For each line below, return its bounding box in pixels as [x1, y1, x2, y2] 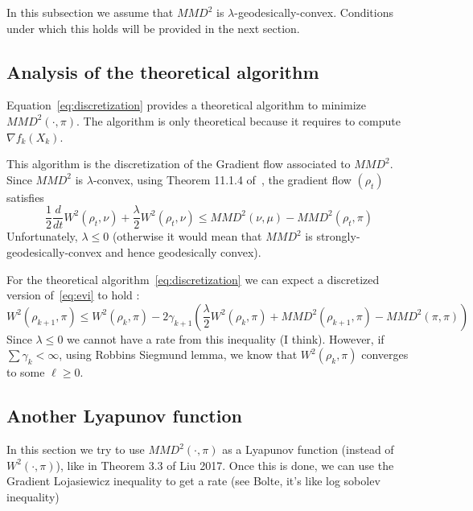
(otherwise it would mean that [112, 228, 262, 245]
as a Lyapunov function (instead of [222, 441, 394, 458]
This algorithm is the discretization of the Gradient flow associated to [6, 155, 351, 172]
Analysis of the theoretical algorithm [6, 59, 319, 84]
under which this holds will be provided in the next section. [6, 19, 300, 36]
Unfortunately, [6, 228, 78, 245]
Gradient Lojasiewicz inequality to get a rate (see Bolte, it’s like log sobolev [6, 472, 380, 489]
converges [361, 346, 409, 363]
